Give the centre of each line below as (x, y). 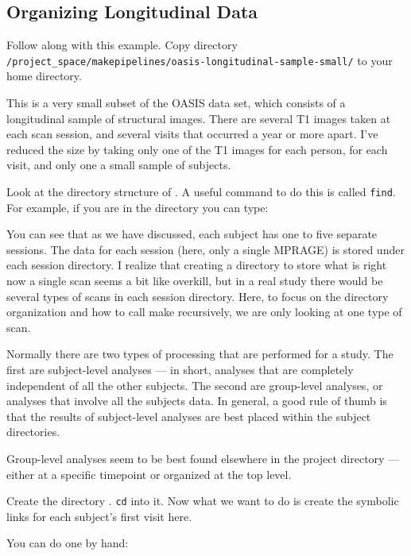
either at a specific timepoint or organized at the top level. (149, 474)
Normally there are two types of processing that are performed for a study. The (200, 354)
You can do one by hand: (68, 543)
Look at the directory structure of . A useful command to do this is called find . (201, 192)
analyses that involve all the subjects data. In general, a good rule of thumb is (197, 401)
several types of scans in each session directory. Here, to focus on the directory (198, 296)
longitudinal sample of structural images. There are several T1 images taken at (199, 118)
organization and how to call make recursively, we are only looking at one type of (204, 312)
